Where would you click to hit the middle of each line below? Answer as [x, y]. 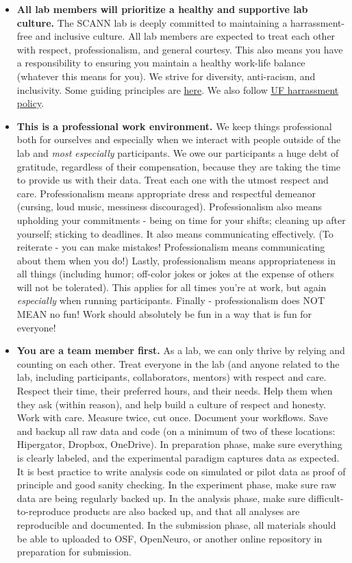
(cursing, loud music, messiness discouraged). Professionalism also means [169, 207]
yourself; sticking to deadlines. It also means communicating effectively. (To [175, 233]
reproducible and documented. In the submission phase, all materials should [176, 524]
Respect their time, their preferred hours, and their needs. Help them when [175, 391]
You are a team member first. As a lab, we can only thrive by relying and [181, 350]
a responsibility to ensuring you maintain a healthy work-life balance [161, 63]
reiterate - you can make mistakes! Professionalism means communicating [171, 247]
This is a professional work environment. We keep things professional [174, 126]
